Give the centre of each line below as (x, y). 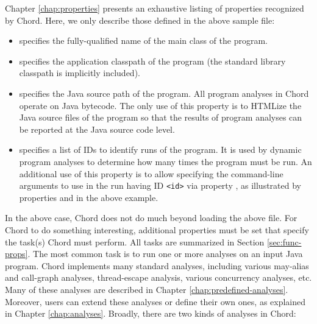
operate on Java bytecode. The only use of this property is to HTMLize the (160, 105)
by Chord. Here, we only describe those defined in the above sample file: (140, 20)
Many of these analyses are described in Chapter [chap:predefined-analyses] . (147, 289)
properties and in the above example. (89, 197)
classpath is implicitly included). (80, 73)
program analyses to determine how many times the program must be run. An (166, 161)
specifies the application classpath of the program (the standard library (152, 61)
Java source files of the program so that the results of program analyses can (161, 117)
